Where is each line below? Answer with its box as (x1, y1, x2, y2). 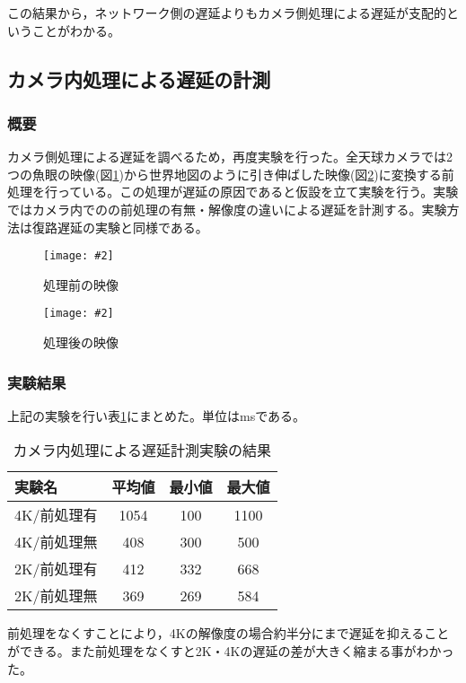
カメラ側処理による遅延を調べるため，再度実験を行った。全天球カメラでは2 (7, 147, 453, 166)
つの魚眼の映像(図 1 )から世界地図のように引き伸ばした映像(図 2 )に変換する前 (7, 164, 454, 183)
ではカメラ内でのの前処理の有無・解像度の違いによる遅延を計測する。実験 (7, 199, 447, 218)
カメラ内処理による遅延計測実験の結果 (13, 440, 272, 461)
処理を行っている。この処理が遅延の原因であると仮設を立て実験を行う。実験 (7, 182, 459, 201)
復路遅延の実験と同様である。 (31, 217, 208, 236)
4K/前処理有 (14, 504, 98, 526)
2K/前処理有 (14, 558, 98, 580)
